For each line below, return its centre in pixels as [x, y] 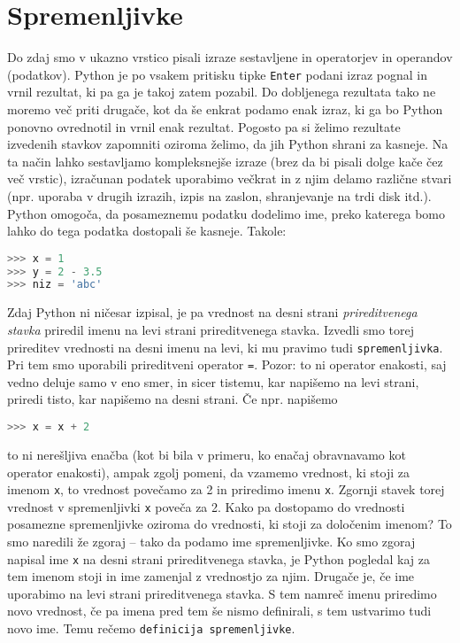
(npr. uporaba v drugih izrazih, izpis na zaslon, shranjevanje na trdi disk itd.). [219, 195]
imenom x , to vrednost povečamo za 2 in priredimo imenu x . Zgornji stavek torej [226, 489]
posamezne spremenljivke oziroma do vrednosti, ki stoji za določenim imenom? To [230, 524]
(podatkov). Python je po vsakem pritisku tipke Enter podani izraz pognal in [217, 74]
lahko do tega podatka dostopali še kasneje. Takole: [147, 231]
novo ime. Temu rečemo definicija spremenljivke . [151, 628]
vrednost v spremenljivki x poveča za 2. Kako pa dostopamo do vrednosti [206, 506]
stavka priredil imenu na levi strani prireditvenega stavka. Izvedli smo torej [211, 329]
